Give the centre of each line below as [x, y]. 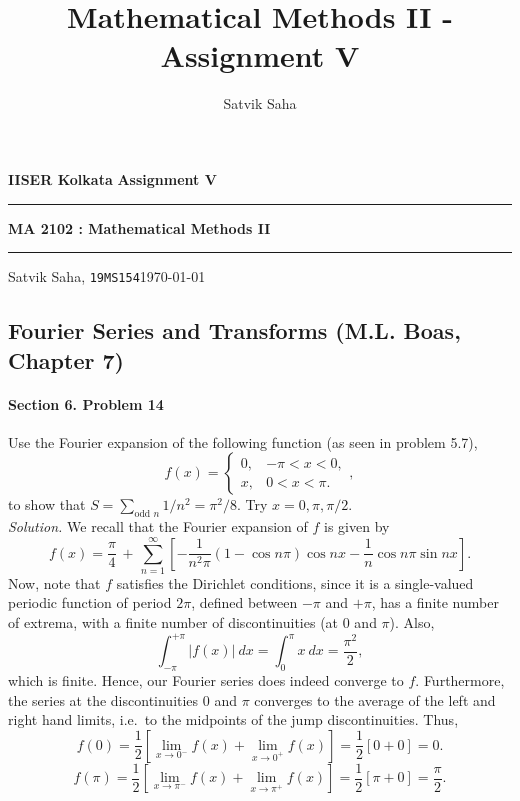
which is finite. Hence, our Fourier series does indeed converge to [206, 679]
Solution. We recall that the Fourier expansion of [158, 526]
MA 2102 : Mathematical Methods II [139, 227]
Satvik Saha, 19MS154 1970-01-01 [107, 276]
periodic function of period [90, 602]
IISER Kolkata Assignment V [112, 178]
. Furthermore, [460, 679]
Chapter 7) [66, 359]
